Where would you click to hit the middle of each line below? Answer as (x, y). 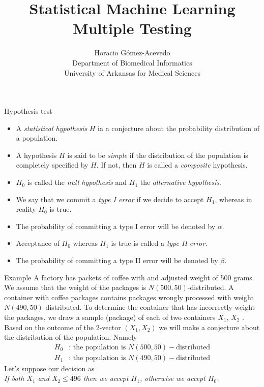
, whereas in (233, 199)
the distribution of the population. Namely (71, 337)
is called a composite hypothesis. (197, 165)
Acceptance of (38, 243)
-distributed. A (211, 287)
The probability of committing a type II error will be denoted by (117, 260)
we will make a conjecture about (209, 327)
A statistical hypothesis (52, 128)
